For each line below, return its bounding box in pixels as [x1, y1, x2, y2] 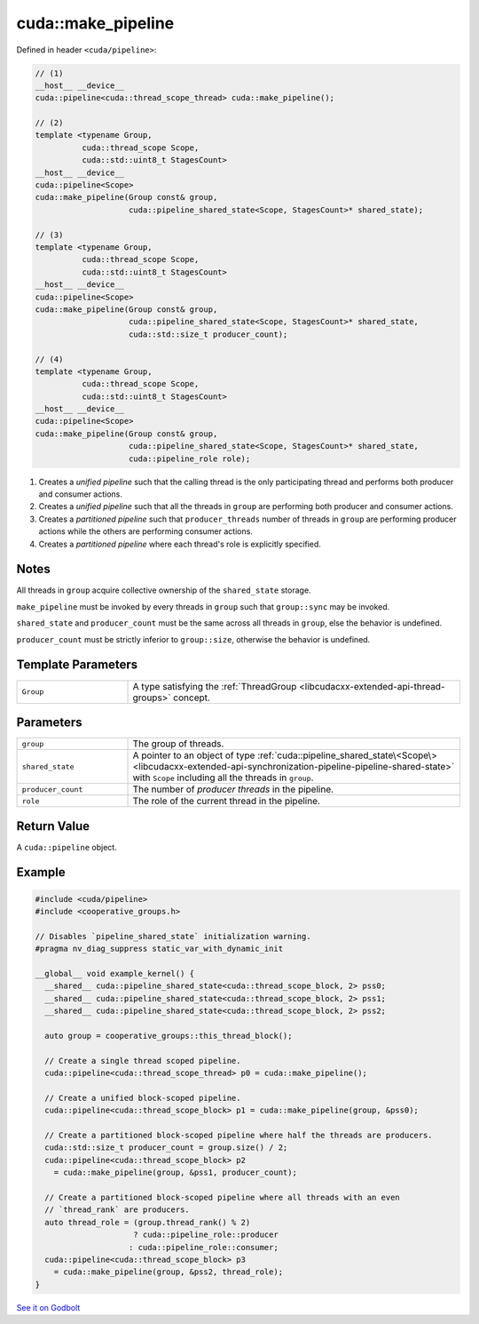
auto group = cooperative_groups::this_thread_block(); [44, 1031, 293, 1041]
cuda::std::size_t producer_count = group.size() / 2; [44, 1143, 288, 1153]
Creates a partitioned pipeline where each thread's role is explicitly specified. [38, 538, 321, 549]
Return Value [16, 818, 90, 833]
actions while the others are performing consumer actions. [38, 526, 253, 537]
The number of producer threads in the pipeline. [132, 783, 334, 795]
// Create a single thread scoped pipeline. [44, 1056, 241, 1065]
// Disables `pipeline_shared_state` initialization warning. [35, 931, 311, 941]
